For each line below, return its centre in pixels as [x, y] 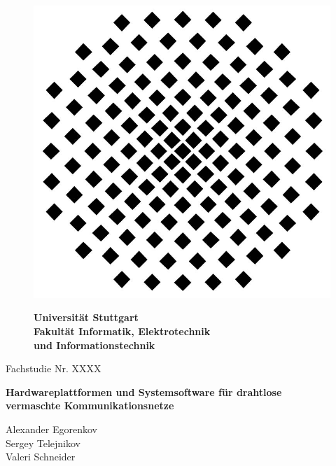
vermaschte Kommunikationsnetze [90, 405]
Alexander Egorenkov [51, 429]
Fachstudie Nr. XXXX [54, 368]
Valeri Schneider [41, 457]
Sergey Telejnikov [43, 443]
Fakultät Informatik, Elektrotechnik [122, 331]
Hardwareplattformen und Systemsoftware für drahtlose [144, 391]
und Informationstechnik [94, 345]
